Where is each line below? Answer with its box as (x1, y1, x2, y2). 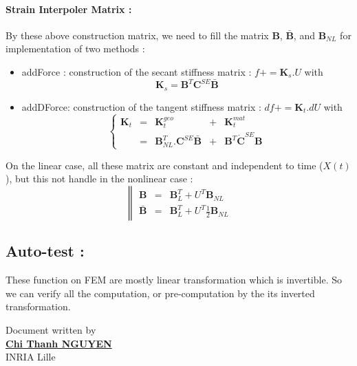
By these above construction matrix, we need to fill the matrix (6, 28, 269, 42)
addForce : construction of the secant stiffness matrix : (21, 64, 252, 78)
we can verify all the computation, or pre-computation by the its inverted (6, 286, 315, 300)
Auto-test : (6, 240, 85, 261)
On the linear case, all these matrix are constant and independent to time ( (6, 158, 323, 172)
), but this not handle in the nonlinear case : (6, 171, 193, 186)
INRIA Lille (6, 349, 56, 364)
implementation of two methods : (6, 41, 145, 56)
